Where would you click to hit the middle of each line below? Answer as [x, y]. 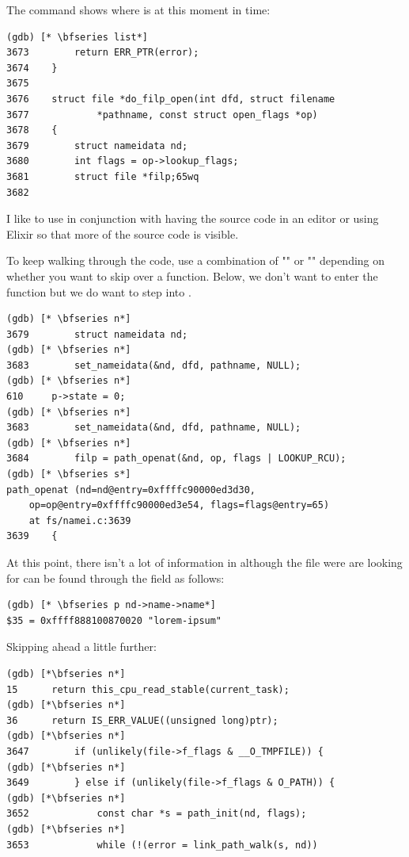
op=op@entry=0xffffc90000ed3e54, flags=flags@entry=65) [179, 505]
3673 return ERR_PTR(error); [103, 53]
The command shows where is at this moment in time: [138, 10]
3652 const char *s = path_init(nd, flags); [157, 814]
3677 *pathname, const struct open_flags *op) [162, 115]
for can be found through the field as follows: [116, 578]
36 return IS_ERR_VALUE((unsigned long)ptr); [142, 720]
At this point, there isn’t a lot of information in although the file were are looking [204, 562]
